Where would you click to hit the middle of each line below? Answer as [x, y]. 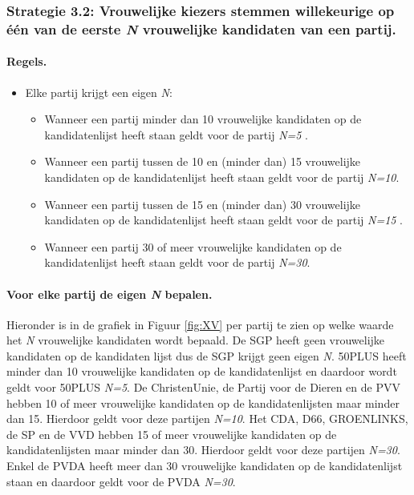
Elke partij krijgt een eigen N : [99, 92]
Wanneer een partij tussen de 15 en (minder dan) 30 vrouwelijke [203, 204]
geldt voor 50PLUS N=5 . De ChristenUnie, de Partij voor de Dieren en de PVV [203, 387]
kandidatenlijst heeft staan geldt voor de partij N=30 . [177, 262]
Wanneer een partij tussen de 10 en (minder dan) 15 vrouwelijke [203, 161]
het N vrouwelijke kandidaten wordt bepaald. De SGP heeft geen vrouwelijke [196, 340]
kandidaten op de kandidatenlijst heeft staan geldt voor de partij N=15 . [224, 220]
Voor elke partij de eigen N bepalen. [110, 294]
